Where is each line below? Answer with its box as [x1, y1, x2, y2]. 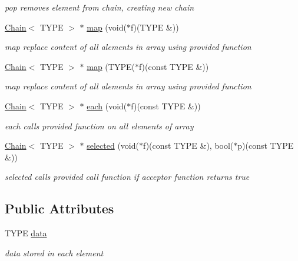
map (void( [87, 21, 127, 33]
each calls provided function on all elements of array [5, 119, 194, 132]
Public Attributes [5, 199, 114, 217]
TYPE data [5, 227, 47, 239]
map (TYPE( [87, 60, 135, 72]
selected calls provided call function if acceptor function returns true [5, 170, 250, 183]
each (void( [87, 99, 127, 112]
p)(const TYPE [237, 139, 294, 152]
